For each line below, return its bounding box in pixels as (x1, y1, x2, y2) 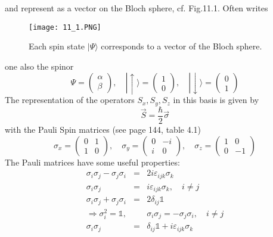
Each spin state (29, 40, 85, 52)
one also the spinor (5, 60, 74, 72)
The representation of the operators (5, 93, 135, 106)
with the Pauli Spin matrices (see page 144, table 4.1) (5, 123, 201, 135)
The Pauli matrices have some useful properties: (5, 155, 180, 168)
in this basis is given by (173, 93, 259, 106)
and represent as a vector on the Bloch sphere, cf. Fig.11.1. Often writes (5, 2, 268, 14)
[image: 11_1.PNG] (29, 23, 101, 32)
